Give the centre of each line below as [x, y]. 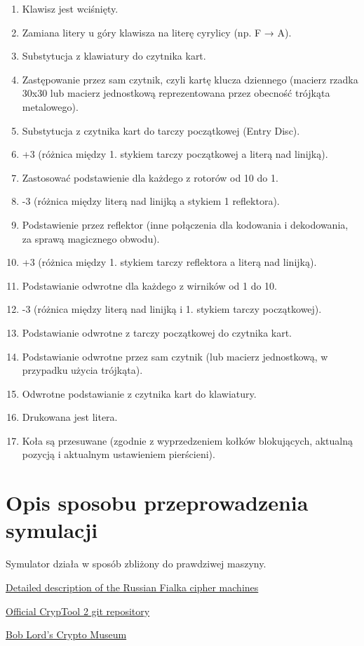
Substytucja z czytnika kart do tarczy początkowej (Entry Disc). [161, 130]
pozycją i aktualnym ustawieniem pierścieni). [119, 454]
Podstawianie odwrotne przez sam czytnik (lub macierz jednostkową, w [175, 356]
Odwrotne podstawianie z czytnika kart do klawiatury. [139, 393]
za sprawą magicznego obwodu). [91, 238]
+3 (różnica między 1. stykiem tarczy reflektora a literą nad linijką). [169, 262]
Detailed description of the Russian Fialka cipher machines [132, 587]
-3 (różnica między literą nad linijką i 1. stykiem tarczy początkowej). [172, 309]
